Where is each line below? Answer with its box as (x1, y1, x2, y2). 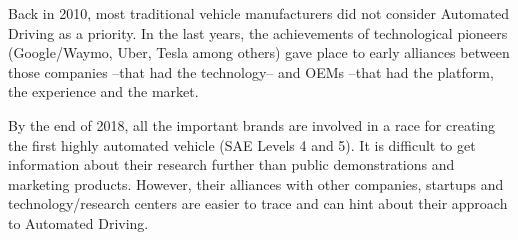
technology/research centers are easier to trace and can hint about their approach (8, 193, 508, 214)
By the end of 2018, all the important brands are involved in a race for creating (8, 114, 496, 135)
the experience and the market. (8, 81, 199, 102)
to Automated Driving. (8, 212, 149, 233)
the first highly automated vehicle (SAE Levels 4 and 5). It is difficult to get (8, 134, 476, 155)
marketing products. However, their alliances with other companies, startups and (8, 173, 504, 194)
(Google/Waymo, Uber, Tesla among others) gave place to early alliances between (8, 42, 510, 63)
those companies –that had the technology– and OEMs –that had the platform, (8, 61, 494, 82)
